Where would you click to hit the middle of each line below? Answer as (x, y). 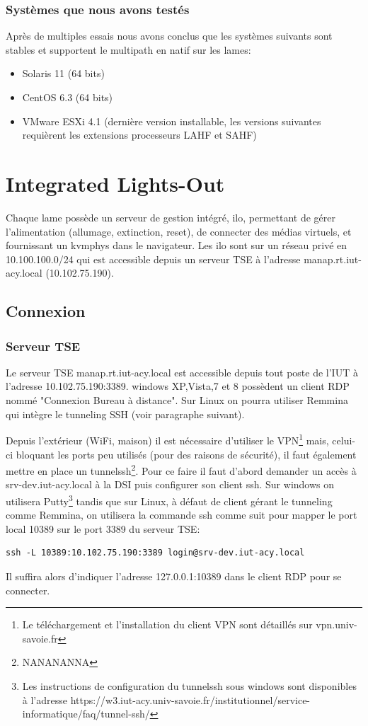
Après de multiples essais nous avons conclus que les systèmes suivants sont (169, 36)
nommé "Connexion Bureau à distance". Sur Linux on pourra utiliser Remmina (177, 400)
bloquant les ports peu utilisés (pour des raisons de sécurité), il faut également (186, 454)
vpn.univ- (337, 624)
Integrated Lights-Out (115, 183)
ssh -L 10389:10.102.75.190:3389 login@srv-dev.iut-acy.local (155, 553)
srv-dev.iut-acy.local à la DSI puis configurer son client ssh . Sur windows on (170, 484)
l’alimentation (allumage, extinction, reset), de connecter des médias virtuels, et (179, 231)
